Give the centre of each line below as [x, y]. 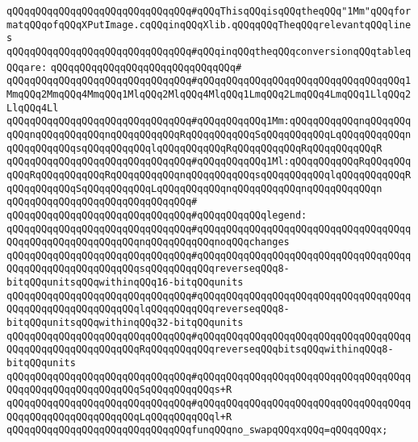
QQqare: [27, 67]
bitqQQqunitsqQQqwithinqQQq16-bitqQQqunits [125, 283]
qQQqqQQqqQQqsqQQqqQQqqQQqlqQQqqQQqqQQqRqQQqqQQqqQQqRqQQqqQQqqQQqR [194, 148]
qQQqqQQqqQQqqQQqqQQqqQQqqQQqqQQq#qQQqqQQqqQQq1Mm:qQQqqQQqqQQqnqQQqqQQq [209, 121]
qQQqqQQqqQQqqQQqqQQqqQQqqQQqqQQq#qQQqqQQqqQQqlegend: [157, 215]
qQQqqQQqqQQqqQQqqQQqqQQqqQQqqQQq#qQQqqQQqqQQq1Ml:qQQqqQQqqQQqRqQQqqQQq [209, 162]
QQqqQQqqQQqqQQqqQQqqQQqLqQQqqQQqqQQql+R [119, 417]
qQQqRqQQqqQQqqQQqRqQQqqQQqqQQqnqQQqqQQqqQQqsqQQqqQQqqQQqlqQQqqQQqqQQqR [209, 175]
